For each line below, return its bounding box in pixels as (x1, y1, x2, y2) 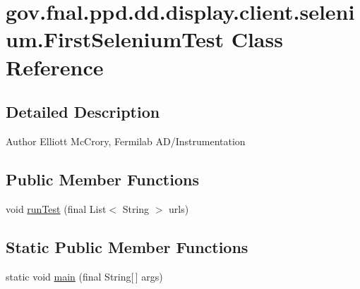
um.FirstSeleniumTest (6, 25, 224, 54)
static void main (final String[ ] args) (6, 269, 163, 283)
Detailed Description (6, 101, 160, 123)
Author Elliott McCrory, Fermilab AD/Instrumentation (6, 133, 246, 148)
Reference (6, 52, 104, 81)
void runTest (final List (6, 201, 107, 216)
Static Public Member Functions (6, 235, 248, 257)
